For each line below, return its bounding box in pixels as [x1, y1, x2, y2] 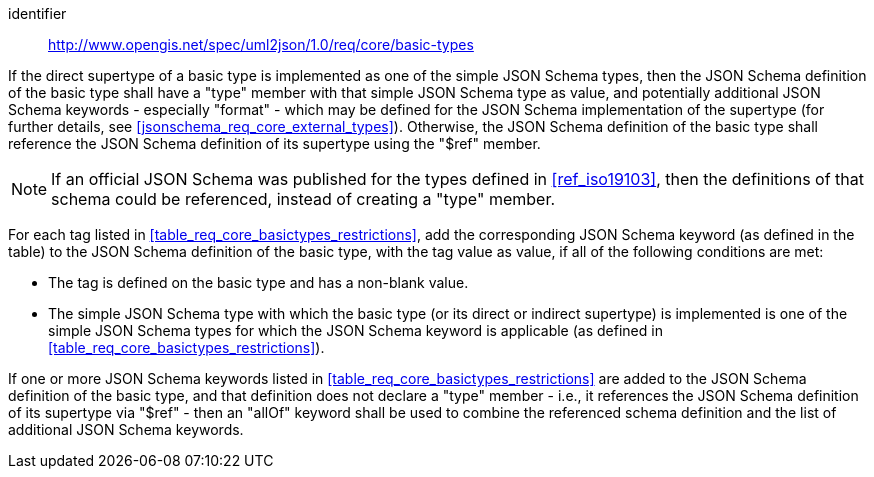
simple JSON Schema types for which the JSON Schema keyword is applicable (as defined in [48, 322, 663, 339]
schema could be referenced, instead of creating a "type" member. [51, 189, 556, 209]
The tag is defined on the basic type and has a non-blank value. [48, 274, 469, 291]
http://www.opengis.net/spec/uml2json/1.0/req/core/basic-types [48, 36, 474, 53]
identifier [8, 5, 67, 22]
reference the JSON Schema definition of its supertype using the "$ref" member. [8, 135, 541, 152]
